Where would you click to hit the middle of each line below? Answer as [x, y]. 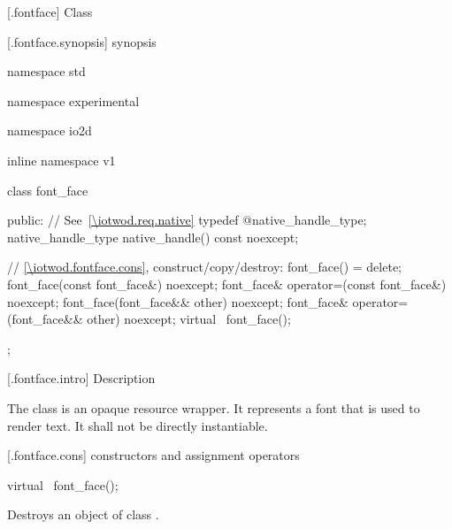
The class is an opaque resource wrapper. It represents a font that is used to [214, 407]
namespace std [46, 71]
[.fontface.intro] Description [81, 378]
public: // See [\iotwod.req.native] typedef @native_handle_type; [187, 220]
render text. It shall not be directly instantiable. [138, 425]
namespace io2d [50, 130]
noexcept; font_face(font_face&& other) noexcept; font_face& [178, 301]
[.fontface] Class [50, 11]
